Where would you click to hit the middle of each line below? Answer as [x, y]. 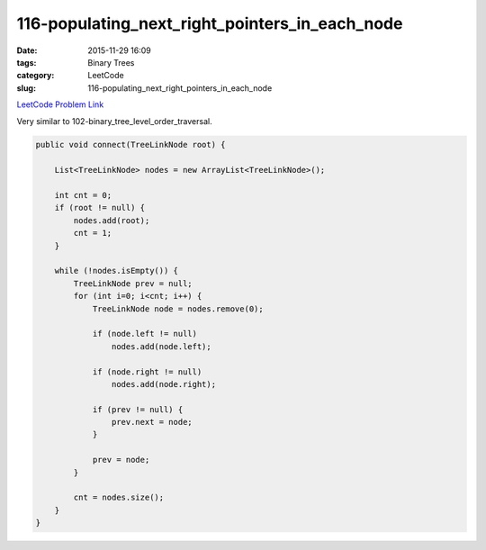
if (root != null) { [100, 208]
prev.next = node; [152, 422]
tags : [27, 62]
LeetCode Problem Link [60, 104]
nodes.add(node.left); [161, 346]
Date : [27, 50]
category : [36, 76]
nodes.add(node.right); [163, 384]
